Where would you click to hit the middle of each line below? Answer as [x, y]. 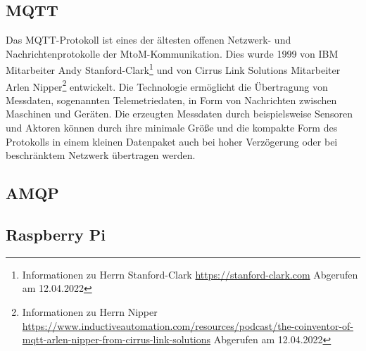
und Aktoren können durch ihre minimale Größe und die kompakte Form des [172, 128]
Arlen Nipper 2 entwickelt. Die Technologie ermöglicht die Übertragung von [167, 85]
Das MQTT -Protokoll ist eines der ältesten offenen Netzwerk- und [149, 40]
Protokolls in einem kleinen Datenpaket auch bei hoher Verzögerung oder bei [172, 141]
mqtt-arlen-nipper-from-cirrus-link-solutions [116, 339]
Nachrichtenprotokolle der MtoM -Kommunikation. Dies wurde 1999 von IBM [172, 53]
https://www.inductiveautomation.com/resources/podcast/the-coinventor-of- [188, 325]
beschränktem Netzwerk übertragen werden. [101, 155]
